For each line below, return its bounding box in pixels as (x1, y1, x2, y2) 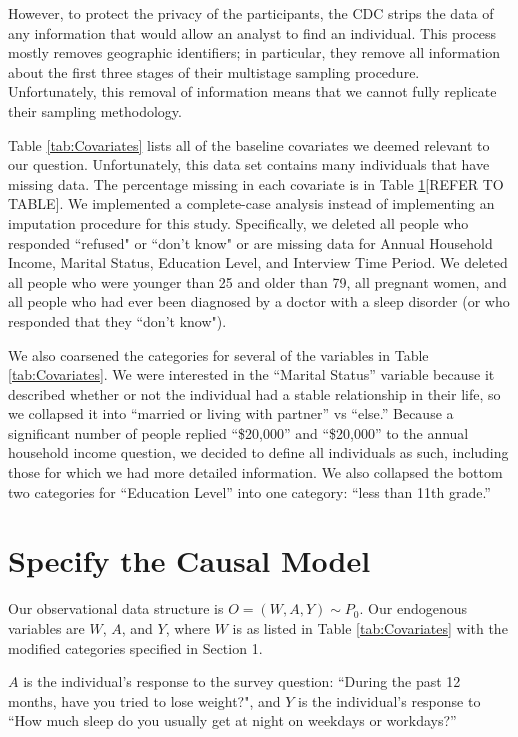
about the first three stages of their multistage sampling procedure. (8, 61, 420, 82)
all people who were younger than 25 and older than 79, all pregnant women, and (8, 271, 507, 292)
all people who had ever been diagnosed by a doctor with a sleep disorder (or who (8, 291, 510, 312)
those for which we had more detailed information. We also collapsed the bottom (8, 462, 503, 483)
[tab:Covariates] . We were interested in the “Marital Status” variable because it (8, 364, 495, 385)
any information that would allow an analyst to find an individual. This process (8, 22, 497, 43)
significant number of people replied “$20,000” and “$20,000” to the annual (8, 422, 469, 443)
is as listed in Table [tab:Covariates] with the (232, 617, 508, 638)
